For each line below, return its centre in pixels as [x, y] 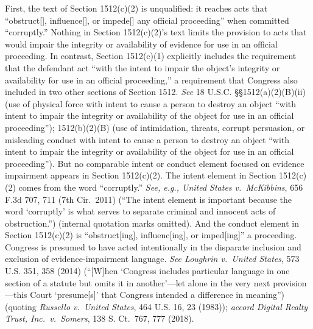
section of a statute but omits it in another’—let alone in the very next [138, 282]
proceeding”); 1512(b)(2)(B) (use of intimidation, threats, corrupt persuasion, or [155, 127]
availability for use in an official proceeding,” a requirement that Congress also [151, 80]
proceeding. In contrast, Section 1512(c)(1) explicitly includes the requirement [151, 56]
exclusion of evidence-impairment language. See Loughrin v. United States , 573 [152, 259]
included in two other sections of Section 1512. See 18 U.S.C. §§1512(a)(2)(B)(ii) [156, 92]
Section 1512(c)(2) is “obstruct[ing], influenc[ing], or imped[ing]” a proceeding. [151, 235]
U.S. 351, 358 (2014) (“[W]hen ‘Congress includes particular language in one [147, 271]
